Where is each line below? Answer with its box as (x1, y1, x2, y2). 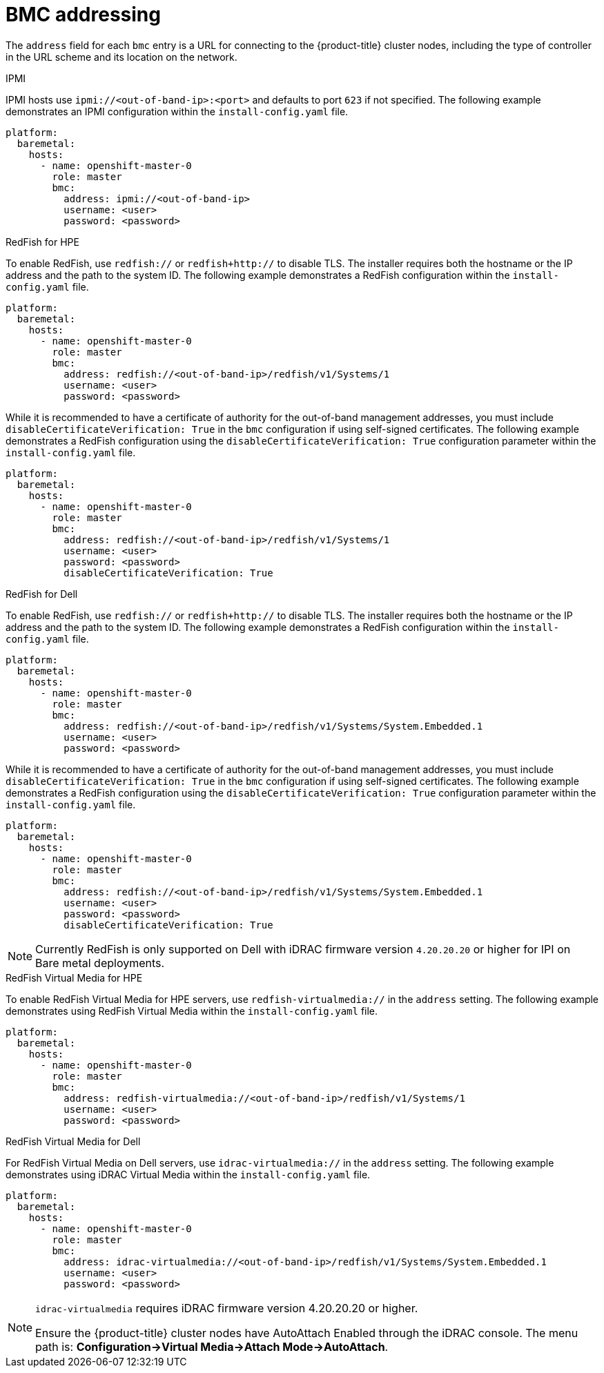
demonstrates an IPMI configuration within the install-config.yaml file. (6, 105, 349, 117)
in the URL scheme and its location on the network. (6, 50, 237, 63)
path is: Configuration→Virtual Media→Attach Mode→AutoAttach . (35, 1339, 389, 1354)
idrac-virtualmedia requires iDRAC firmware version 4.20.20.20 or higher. (35, 1301, 418, 1315)
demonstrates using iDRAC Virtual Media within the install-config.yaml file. (6, 1168, 371, 1180)
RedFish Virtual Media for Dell (6, 1135, 141, 1147)
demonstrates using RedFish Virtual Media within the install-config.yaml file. (6, 1004, 378, 1017)
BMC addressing (6, 3, 161, 26)
